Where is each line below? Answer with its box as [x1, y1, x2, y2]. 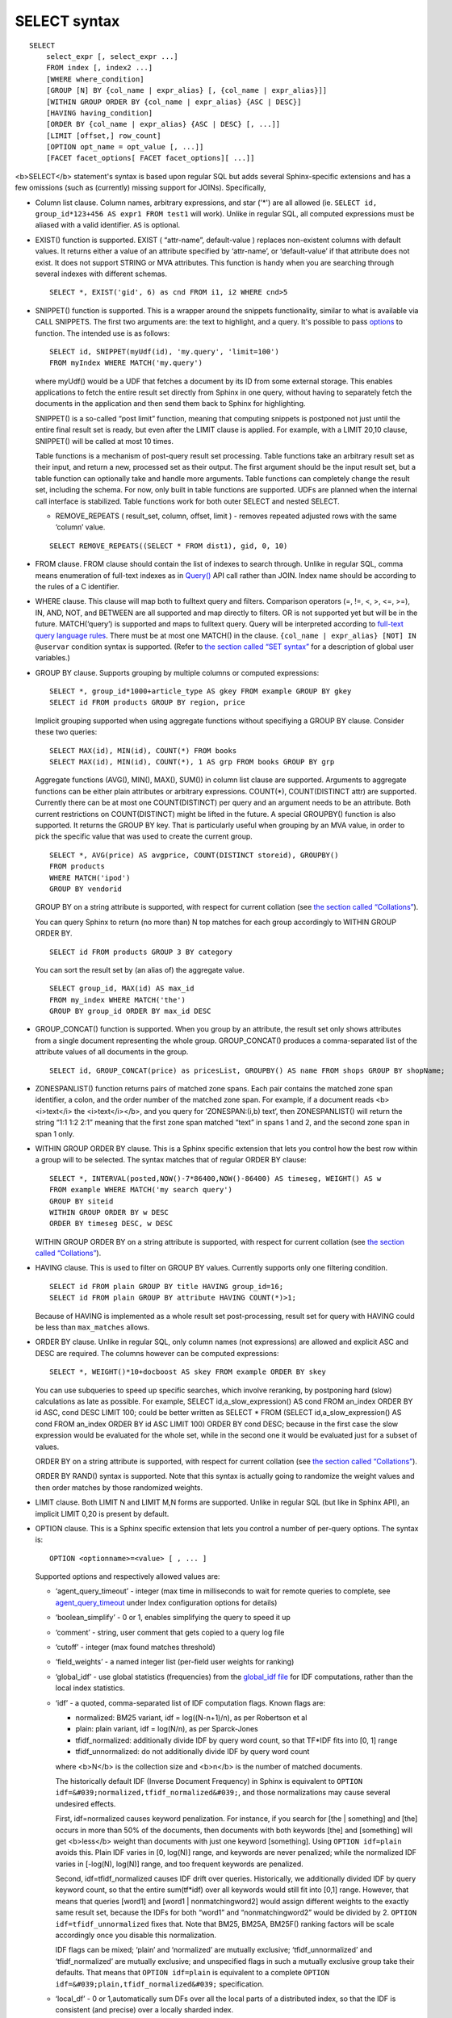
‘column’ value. [55, 522, 106, 532]
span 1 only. [35, 1128, 75, 1138]
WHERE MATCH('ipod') [49, 873, 131, 882]
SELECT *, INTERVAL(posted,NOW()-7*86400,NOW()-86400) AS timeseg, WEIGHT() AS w [49, 1174, 382, 1183]
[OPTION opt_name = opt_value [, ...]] [45, 142, 204, 152]
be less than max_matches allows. [35, 1322, 150, 1332]
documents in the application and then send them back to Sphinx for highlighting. [35, 399, 306, 408]
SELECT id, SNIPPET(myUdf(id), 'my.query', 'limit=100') [49, 347, 280, 356]
